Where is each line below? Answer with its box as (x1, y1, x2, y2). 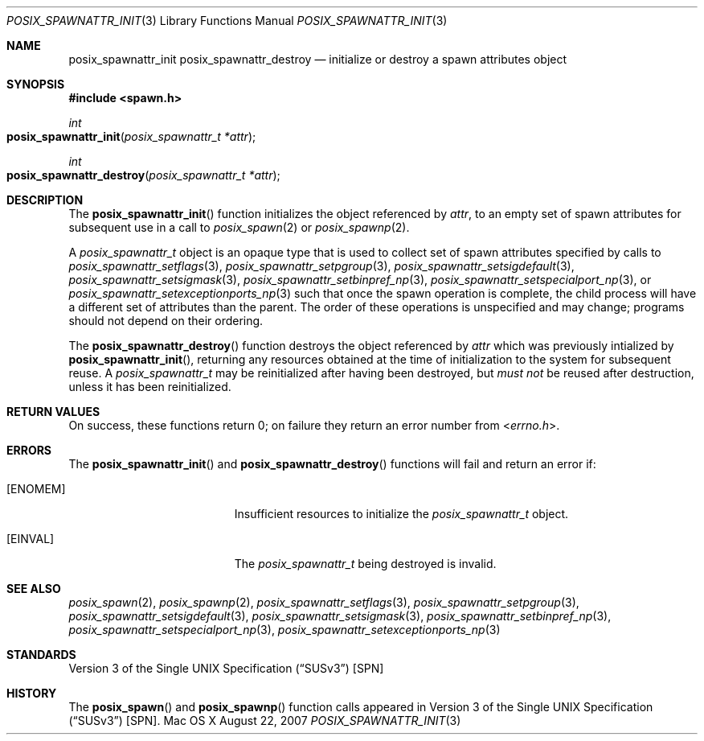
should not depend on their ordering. (68, 314, 264, 327)
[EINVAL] (6, 532, 55, 545)
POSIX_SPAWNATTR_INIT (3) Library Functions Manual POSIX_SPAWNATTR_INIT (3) (6, 14, 448, 27)
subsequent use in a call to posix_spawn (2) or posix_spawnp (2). (68, 220, 410, 234)
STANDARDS (6, 648, 76, 661)
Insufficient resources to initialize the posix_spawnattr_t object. (234, 507, 569, 521)
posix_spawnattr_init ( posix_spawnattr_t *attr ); (6, 130, 256, 143)
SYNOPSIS (6, 77, 65, 91)
